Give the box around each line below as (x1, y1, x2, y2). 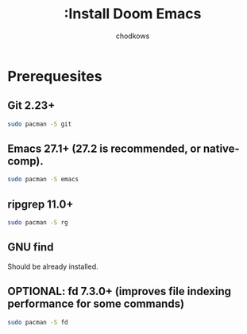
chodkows (115, 31, 150, 41)
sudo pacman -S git (7, 120, 72, 128)
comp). (7, 154, 44, 168)
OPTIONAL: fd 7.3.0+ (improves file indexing (7, 285, 232, 298)
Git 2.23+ (7, 99, 56, 112)
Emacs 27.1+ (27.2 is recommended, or (7, 142, 202, 156)
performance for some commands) (7, 297, 184, 311)
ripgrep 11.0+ (7, 197, 74, 211)
